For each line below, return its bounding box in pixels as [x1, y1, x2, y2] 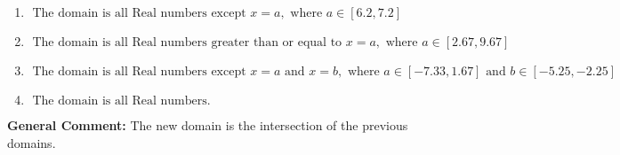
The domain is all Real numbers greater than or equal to [32, 36, 342, 49]
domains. [7, 133, 56, 151]
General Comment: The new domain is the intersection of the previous [7, 116, 408, 134]
